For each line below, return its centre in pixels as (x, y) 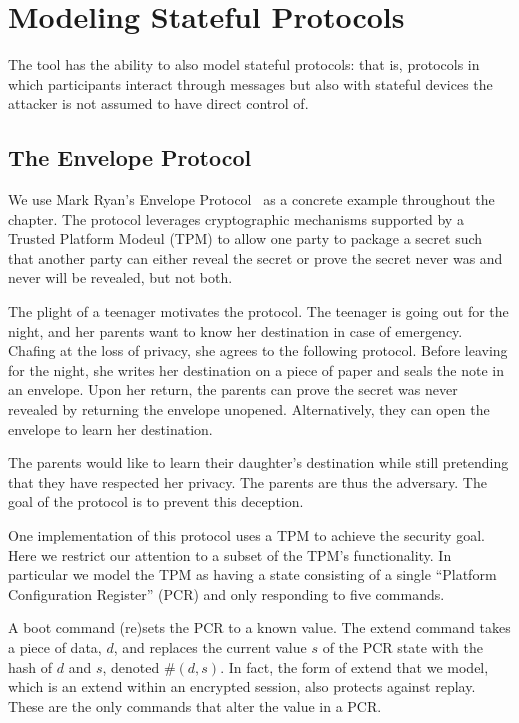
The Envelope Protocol (130, 157)
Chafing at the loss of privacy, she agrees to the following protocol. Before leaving (258, 350)
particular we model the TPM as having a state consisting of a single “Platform (252, 574)
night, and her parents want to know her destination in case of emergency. (235, 330)
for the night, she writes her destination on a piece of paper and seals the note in (256, 369)
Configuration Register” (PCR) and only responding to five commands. (226, 593)
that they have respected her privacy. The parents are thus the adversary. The (247, 481)
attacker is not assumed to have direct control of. (158, 103)
